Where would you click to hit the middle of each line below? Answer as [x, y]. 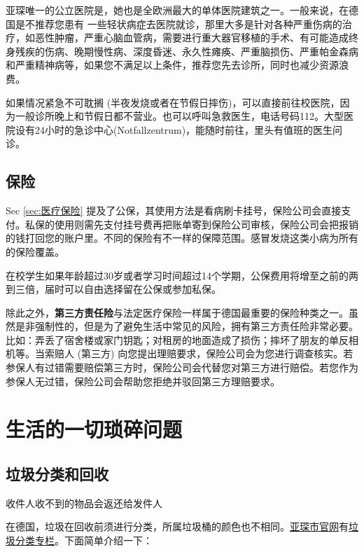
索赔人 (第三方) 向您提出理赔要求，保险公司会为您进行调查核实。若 [199, 353]
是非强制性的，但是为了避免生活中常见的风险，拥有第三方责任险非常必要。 [187, 326]
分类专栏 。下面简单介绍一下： [84, 540]
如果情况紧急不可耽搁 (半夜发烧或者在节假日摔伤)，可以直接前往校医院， [173, 102]
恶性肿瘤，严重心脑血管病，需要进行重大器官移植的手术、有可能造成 [191, 37]
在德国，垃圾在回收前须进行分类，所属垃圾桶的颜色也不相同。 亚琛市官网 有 [177, 526]
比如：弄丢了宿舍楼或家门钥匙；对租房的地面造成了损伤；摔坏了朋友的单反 [177, 339]
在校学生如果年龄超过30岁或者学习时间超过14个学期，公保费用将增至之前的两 [182, 275]
